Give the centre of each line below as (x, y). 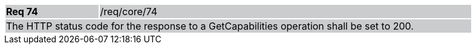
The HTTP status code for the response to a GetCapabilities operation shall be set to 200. (210, 26)
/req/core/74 (129, 11)
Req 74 (22, 11)
